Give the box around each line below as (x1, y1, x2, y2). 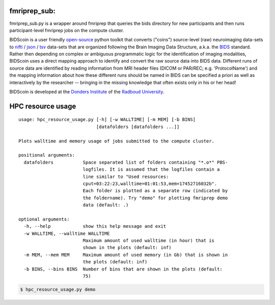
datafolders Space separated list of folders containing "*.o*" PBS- (23, 159, 228, 165)
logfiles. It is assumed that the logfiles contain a (82, 167, 220, 172)
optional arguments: (18, 216, 70, 222)
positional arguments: (18, 152, 75, 158)
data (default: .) (82, 202, 129, 208)
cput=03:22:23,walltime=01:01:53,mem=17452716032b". (82, 180, 217, 187)
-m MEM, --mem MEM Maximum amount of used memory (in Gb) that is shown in (23, 252, 228, 258)
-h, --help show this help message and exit (23, 224, 167, 229)
